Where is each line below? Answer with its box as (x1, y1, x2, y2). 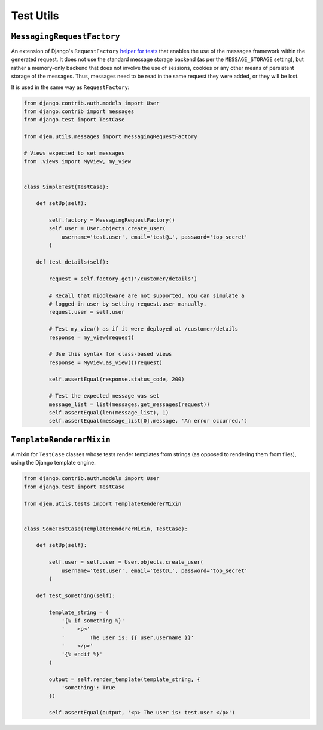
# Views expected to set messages (23, 149, 125, 157)
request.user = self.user (48, 309, 125, 316)
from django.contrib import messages (23, 108, 135, 115)
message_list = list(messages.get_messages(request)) (48, 401, 210, 408)
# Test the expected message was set (48, 392, 160, 399)
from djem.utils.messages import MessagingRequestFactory (23, 133, 197, 140)
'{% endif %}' (61, 650, 103, 658)
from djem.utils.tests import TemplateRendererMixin (23, 500, 182, 507)
